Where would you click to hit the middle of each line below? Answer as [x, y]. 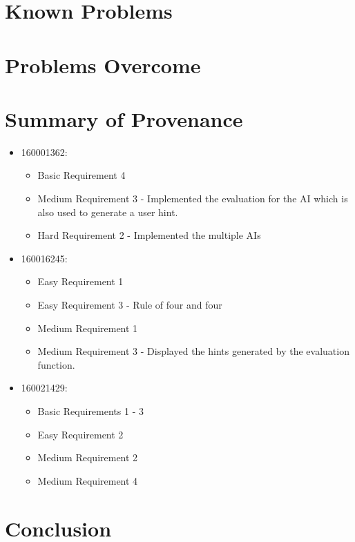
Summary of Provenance [124, 118]
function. [56, 364]
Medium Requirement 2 [88, 457]
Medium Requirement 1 [88, 328]
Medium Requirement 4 [88, 480]
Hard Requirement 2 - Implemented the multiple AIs [149, 235]
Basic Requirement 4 [81, 175]
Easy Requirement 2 [80, 434]
